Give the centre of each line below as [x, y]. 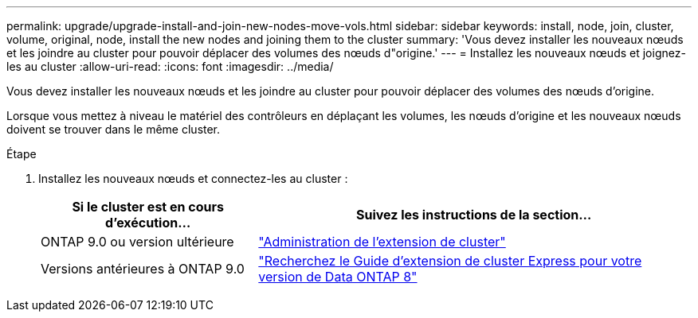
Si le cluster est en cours [148, 207]
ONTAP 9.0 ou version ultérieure [137, 242]
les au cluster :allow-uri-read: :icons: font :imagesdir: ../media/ [170, 66]
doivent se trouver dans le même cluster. [114, 129]
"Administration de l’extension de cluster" [382, 242]
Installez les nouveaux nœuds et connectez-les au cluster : [193, 178]
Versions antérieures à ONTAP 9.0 [143, 269]
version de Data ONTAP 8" [338, 277]
